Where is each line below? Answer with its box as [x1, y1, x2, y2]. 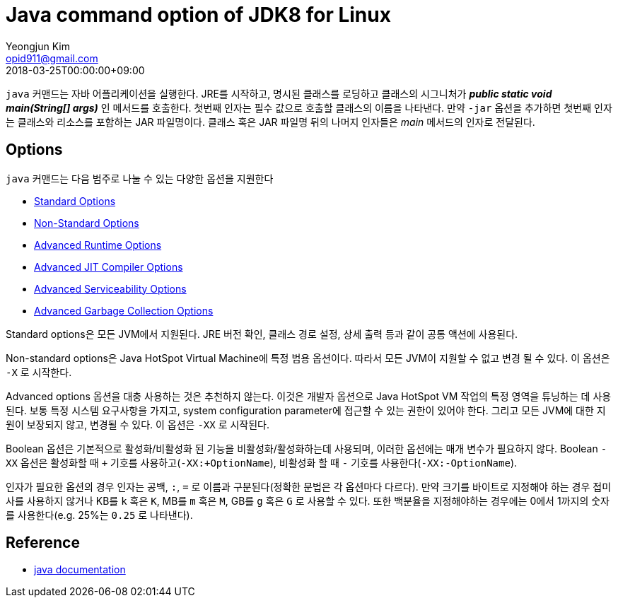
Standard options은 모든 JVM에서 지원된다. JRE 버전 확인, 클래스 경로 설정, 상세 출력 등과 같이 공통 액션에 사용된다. [6, 327, 518, 340]
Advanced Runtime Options [34, 238, 162, 251]
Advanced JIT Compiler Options [34, 260, 183, 273]
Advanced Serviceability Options [34, 282, 187, 295]
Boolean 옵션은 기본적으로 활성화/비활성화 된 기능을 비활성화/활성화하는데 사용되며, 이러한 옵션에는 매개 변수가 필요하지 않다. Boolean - [6, 442, 607, 455]
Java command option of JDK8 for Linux [6, 3, 391, 27]
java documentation [34, 563, 126, 576]
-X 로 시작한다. [6, 365, 72, 378]
